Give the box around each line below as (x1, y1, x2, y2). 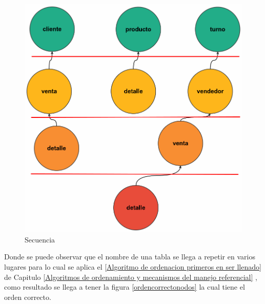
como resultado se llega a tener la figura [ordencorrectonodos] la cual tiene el (4, 281, 245, 292)
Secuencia (25, 234, 55, 245)
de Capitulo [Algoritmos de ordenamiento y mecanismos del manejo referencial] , (4, 271, 257, 282)
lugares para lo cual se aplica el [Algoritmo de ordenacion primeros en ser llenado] (4, 261, 261, 272)
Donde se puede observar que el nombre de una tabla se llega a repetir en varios (4, 251, 255, 262)
